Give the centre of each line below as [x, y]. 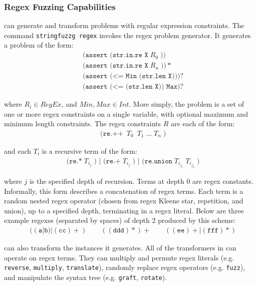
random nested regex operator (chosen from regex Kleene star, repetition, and [124, 201]
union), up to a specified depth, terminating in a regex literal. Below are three [124, 210]
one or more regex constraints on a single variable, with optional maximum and [126, 113]
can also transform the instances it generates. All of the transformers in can [120, 248]
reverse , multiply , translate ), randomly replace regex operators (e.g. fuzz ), [125, 267]
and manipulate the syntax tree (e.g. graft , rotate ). [86, 277]
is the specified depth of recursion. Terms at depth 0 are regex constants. [141, 181]
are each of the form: [203, 123]
